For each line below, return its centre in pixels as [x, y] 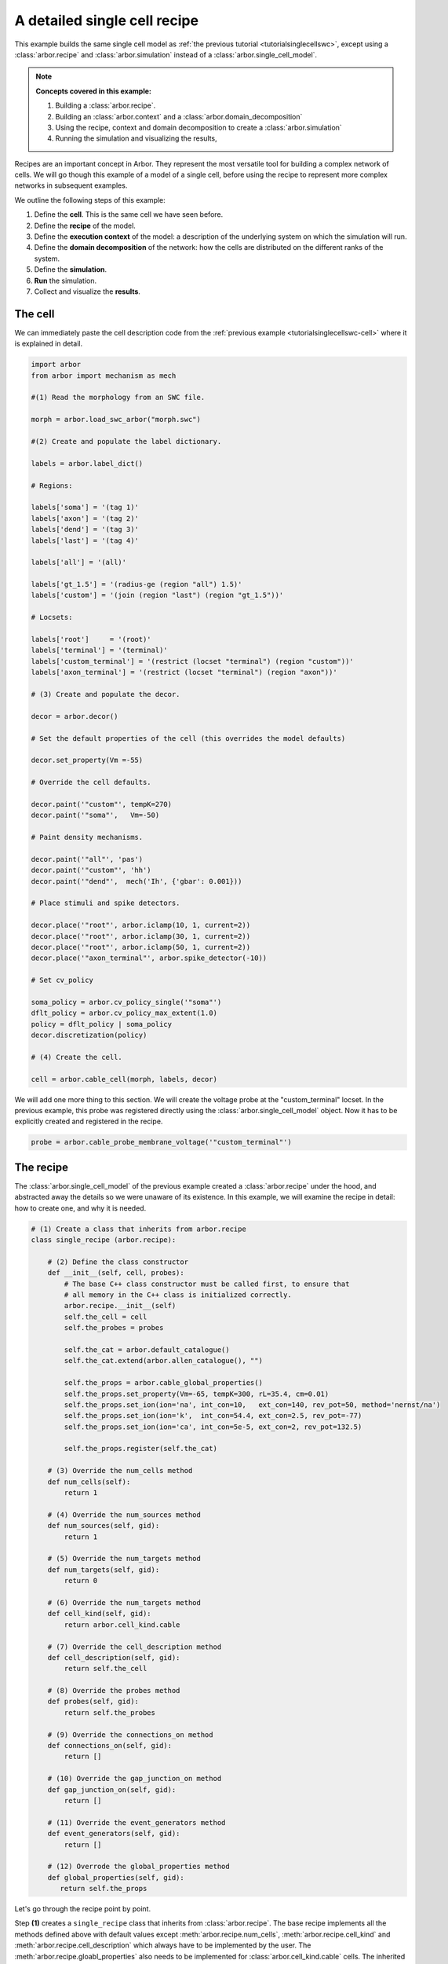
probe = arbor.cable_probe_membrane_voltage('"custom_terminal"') [161, 1142]
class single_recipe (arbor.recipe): [104, 1240]
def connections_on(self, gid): [110, 1746]
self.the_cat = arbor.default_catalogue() [147, 1350]
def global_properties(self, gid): [116, 1877]
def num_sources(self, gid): [104, 1526]
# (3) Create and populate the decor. [106, 694]
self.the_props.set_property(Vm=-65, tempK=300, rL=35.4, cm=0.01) [197, 1394]
